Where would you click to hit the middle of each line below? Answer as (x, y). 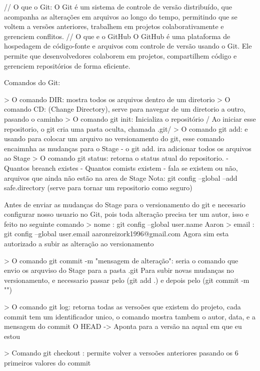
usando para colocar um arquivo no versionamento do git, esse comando (114, 138)
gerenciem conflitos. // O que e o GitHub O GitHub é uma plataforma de (117, 36)
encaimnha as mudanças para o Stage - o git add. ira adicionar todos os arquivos (128, 148)
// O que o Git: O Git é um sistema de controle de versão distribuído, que (118, 7)
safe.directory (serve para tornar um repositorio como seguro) (98, 188)
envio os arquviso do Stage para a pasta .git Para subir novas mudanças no (119, 270)
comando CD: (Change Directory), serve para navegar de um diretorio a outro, (125, 109)
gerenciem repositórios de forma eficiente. (67, 65)
